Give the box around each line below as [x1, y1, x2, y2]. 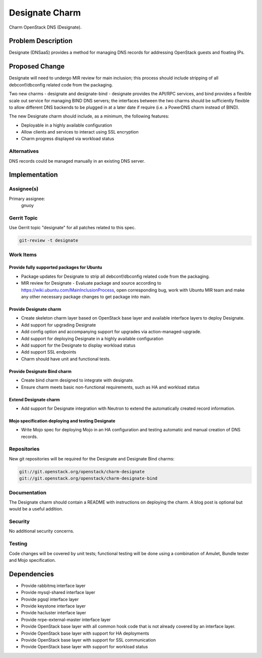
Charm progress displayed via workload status [21, 136, 115, 142]
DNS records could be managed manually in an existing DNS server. [9, 158, 145, 164]
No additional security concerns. [9, 528, 75, 534]
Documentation [9, 489, 47, 496]
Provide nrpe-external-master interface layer [21, 617, 111, 623]
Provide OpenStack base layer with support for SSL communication [21, 637, 156, 643]
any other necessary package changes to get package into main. [21, 294, 151, 300]
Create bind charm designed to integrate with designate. [21, 377, 134, 383]
